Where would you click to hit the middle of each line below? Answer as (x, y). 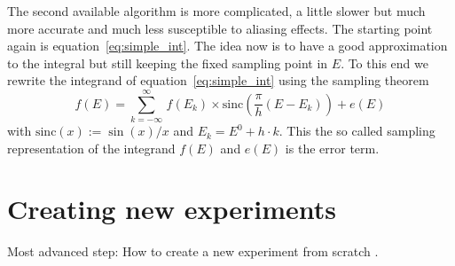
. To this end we (384, 63)
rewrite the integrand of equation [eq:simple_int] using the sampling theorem (218, 80)
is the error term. (332, 148)
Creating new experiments (172, 209)
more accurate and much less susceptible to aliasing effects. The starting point (220, 28)
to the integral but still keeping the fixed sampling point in (168, 63)
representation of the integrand (91, 148)
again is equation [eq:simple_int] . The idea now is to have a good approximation (227, 46)
